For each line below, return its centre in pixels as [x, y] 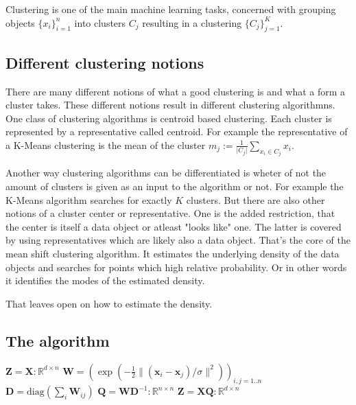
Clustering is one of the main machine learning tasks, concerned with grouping [171, 9]
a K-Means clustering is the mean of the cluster [106, 144]
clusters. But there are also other [256, 199]
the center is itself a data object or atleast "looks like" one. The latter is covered [174, 226]
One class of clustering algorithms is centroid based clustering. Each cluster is [169, 118]
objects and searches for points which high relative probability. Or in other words [176, 267]
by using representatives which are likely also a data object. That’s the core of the [178, 240]
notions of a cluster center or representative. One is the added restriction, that [170, 213]
